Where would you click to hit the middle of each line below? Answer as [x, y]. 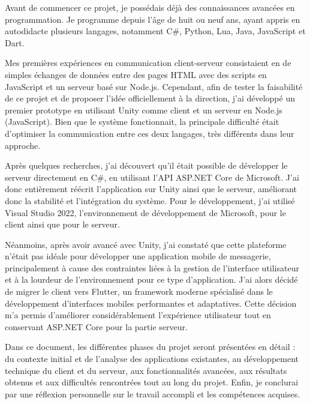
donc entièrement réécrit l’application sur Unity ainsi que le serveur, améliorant [151, 189]
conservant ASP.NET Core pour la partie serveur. [96, 326]
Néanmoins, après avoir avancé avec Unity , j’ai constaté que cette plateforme [146, 244]
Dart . [15, 42]
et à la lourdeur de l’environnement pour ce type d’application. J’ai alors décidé [151, 279]
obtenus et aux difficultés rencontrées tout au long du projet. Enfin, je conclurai [152, 382]
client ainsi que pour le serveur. [62, 224]
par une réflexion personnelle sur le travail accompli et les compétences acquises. [153, 393]
